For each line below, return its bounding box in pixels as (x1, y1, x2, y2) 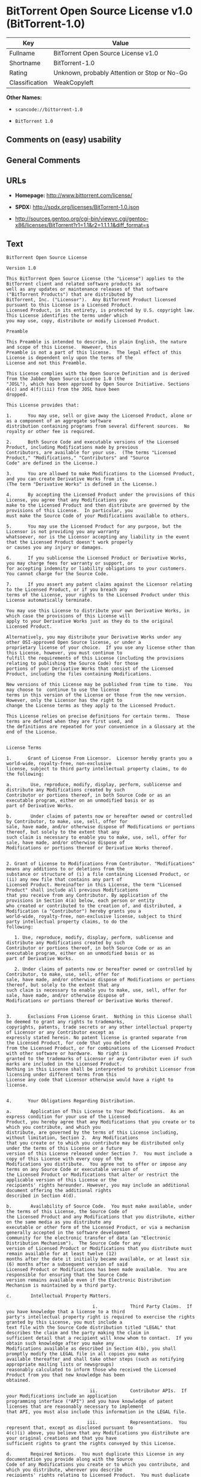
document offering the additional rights (6, 1188, 112, 1194)
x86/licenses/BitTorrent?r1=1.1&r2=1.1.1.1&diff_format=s (14, 221, 149, 228)
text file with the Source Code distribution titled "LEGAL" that (6, 1325, 176, 1331)
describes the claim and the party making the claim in (6, 1330, 149, 1336)
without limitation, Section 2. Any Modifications (6, 1135, 138, 1141)
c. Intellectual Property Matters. (6, 1293, 112, 1299)
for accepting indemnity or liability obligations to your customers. (6, 566, 187, 572)
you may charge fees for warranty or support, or (6, 560, 134, 567)
